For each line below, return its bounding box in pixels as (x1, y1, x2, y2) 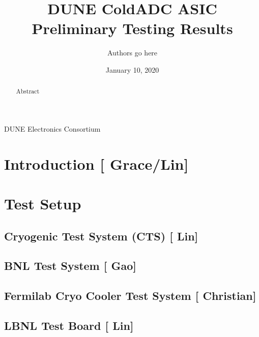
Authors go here (107, 47, 158, 58)
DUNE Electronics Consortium (4, 123, 101, 134)
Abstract (16, 87, 40, 96)
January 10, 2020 (105, 64, 159, 75)
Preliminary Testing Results (32, 18, 233, 39)
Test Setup (4, 193, 81, 214)
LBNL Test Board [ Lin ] (4, 318, 134, 333)
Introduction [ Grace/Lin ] (4, 153, 189, 174)
